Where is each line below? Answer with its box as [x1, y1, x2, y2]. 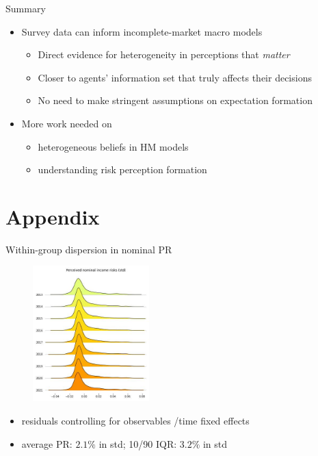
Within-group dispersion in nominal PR [5, 242, 172, 256]
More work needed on [21, 116, 112, 130]
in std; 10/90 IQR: [98, 436, 177, 451]
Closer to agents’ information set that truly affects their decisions [38, 70, 312, 84]
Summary [5, 1, 46, 15]
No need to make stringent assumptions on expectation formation [38, 93, 313, 107]
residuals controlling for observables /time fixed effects [21, 413, 250, 427]
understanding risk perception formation [38, 162, 207, 177]
